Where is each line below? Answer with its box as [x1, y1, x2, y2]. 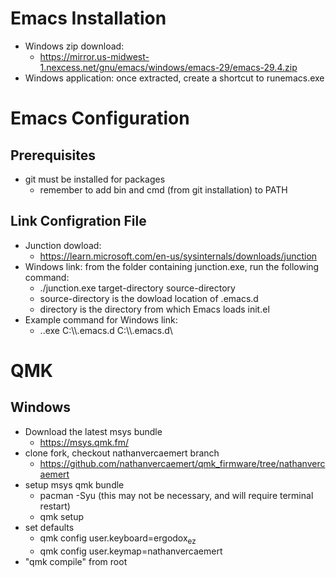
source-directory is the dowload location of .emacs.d [39, 292, 259, 304]
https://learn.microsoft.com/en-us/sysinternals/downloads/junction [39, 250, 318, 262]
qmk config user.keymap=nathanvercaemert [39, 545, 223, 557]
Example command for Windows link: [24, 313, 178, 326]
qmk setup [39, 510, 85, 522]
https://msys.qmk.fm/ [39, 436, 130, 448]
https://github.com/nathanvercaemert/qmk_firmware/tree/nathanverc [39, 457, 326, 469]
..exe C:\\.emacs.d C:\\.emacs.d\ [39, 324, 173, 336]
